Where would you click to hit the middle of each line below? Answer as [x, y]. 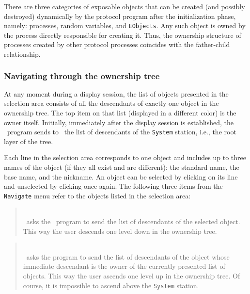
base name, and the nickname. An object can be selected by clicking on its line [121, 176]
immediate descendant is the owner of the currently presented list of [124, 266]
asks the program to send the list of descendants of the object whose [128, 256]
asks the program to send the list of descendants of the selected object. [133, 221]
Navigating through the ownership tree [82, 75]
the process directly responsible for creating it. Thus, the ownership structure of [123, 35]
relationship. [22, 54]
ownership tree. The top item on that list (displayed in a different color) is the [120, 113]
